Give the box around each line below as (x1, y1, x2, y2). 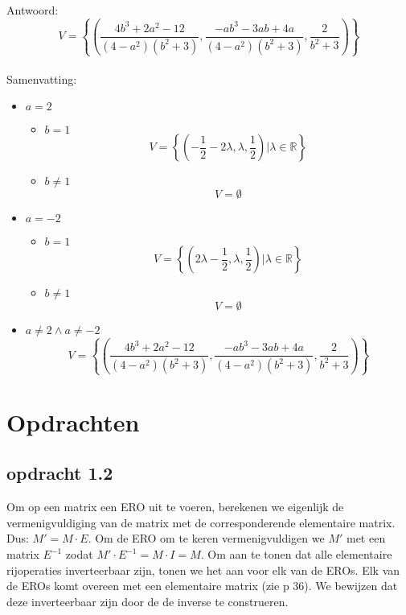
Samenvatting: (6, 70, 77, 87)
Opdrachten (6, 405, 140, 438)
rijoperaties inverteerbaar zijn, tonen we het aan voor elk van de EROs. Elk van (6, 561, 400, 578)
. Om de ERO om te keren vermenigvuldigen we (88, 530, 325, 547)
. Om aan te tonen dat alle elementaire (200, 546, 392, 563)
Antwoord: (6, 2, 59, 18)
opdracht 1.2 (6, 460, 113, 485)
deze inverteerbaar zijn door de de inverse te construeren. (6, 592, 289, 609)
